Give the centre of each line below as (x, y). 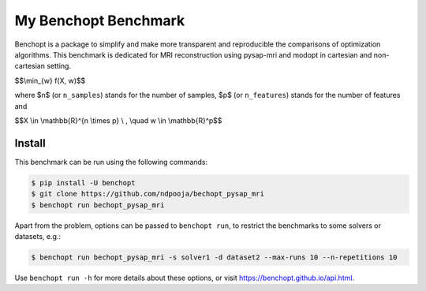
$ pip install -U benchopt (83, 183)
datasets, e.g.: (38, 236)
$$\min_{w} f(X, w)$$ (50, 80)
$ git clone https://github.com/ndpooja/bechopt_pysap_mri (148, 194)
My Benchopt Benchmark (100, 21)
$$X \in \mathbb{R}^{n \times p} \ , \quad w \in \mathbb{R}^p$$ (118, 120)
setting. (58, 66)
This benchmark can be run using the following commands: (111, 162)
